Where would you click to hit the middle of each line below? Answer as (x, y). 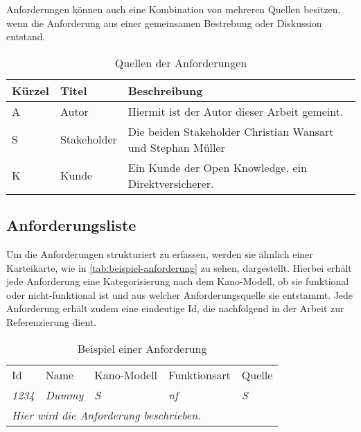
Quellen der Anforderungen (181, 62)
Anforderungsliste (71, 225)
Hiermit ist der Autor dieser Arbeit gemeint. (236, 111)
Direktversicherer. (171, 183)
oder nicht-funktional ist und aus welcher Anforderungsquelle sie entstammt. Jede (180, 294)
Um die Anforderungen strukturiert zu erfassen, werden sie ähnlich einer (160, 253)
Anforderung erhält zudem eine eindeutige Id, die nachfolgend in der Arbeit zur (175, 308)
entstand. (26, 36)
